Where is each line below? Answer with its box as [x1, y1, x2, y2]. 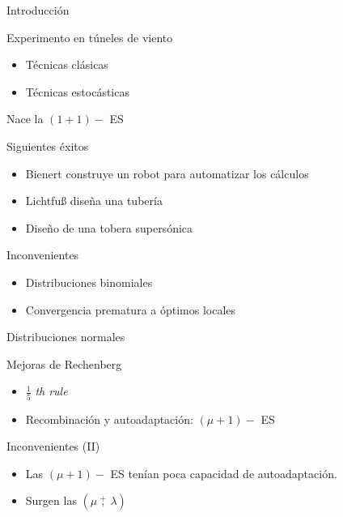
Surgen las [25, 492, 77, 509]
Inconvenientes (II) [6, 438, 100, 455]
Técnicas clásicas [25, 56, 108, 73]
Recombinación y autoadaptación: [25, 410, 193, 427]
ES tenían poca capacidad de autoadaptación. [110, 464, 337, 481]
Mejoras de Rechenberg [6, 355, 122, 372]
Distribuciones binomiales [25, 273, 153, 290]
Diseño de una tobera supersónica [25, 219, 193, 236]
